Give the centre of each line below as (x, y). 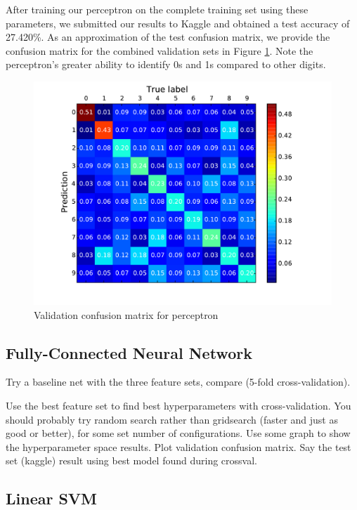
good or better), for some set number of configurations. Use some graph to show (178, 433)
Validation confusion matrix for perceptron (126, 314)
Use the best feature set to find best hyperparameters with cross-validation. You (178, 405)
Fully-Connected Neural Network (129, 352)
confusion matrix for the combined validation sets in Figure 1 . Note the (160, 50)
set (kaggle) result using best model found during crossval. (131, 460)
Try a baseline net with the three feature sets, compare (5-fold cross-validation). (178, 382)
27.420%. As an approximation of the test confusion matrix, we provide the (168, 37)
